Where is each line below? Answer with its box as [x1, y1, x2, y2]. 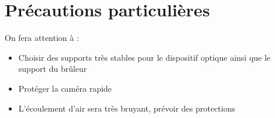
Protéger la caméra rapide [18, 82, 112, 94]
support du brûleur [18, 63, 87, 75]
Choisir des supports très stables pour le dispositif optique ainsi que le [18, 51, 271, 63]
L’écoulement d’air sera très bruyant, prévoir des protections [18, 102, 236, 114]
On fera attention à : [5, 32, 79, 44]
